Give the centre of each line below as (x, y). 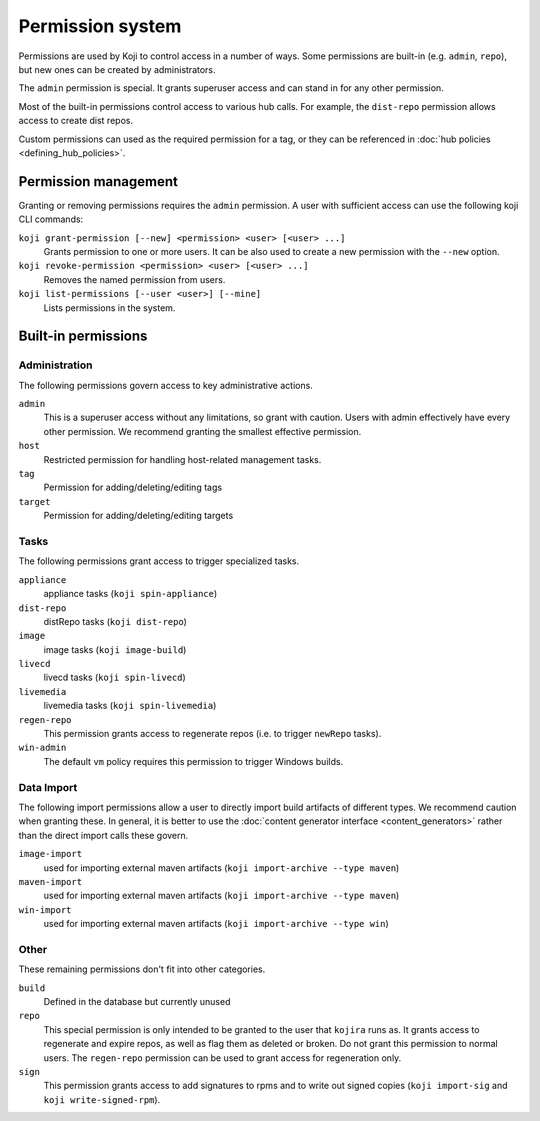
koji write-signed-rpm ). (102, 1099)
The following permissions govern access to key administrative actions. (166, 385)
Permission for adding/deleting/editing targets (138, 516)
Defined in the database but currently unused (137, 1001)
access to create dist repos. (76, 121)
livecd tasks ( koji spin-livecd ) (115, 677)
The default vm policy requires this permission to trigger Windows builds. (193, 761)
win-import (45, 909)
